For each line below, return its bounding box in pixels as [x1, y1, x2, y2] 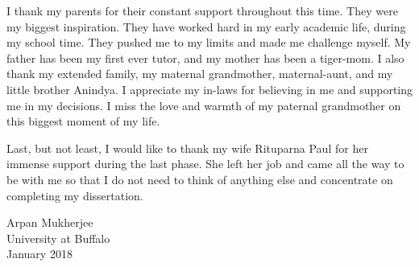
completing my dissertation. [6, 187, 143, 203]
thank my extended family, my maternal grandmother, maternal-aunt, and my [6, 65, 393, 82]
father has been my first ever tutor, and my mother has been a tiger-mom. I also [6, 49, 404, 66]
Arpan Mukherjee [6, 214, 93, 231]
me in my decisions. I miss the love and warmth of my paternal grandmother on [6, 97, 401, 113]
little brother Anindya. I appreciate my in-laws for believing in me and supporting [6, 80, 413, 97]
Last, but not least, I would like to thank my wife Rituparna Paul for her [6, 139, 368, 156]
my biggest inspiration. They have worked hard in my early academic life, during [6, 18, 406, 35]
